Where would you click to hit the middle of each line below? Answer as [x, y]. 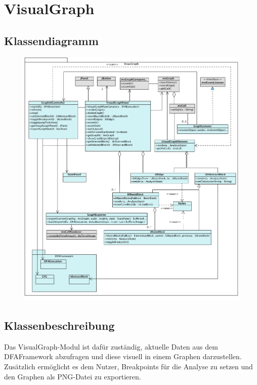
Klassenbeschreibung [59, 325]
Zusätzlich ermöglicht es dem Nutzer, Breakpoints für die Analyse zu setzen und [128, 366]
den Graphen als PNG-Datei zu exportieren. [73, 376]
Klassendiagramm [51, 40]
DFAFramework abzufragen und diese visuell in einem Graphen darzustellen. [123, 356]
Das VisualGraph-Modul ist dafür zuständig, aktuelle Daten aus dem [111, 346]
